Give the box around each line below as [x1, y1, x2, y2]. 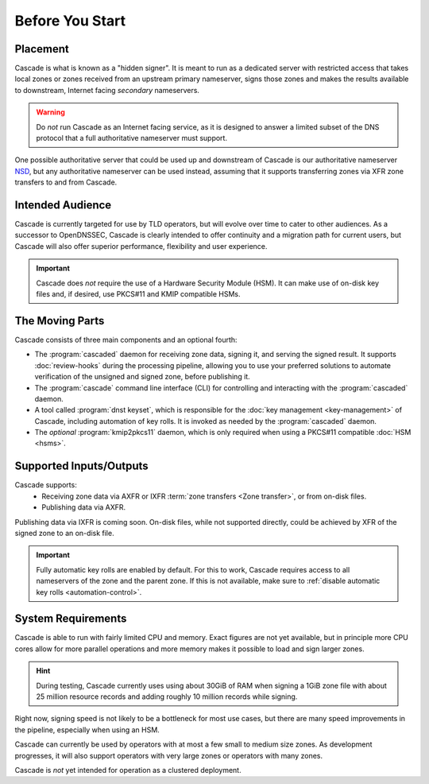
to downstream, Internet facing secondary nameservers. [14, 85, 200, 95]
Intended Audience [14, 199, 112, 212]
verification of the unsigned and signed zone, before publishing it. [34, 372, 250, 382]
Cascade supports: [14, 480, 77, 490]
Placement [14, 42, 69, 56]
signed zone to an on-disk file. [14, 528, 114, 538]
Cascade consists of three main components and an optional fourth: [14, 335, 238, 344]
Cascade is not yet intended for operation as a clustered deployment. [14, 765, 242, 774]
